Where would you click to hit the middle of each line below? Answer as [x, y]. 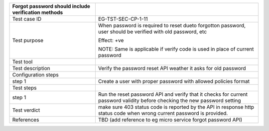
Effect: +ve [111, 40]
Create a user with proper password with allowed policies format [174, 81]
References [26, 120]
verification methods [38, 12]
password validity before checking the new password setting [169, 100]
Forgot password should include [51, 6]
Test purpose [28, 40]
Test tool [22, 62]
